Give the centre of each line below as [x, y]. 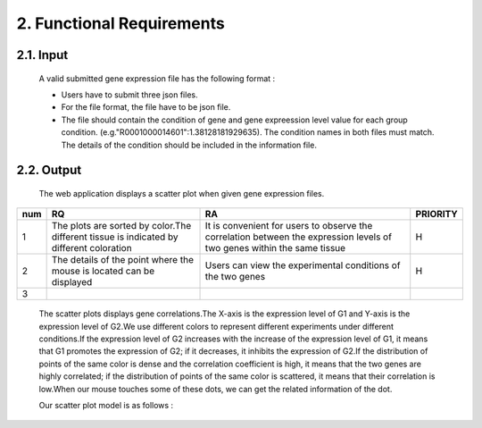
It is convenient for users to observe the [289, 226]
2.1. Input [42, 55]
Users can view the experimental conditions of [303, 265]
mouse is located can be [103, 271]
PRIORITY [437, 214]
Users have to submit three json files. [129, 95]
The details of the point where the [122, 260]
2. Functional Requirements [120, 23]
